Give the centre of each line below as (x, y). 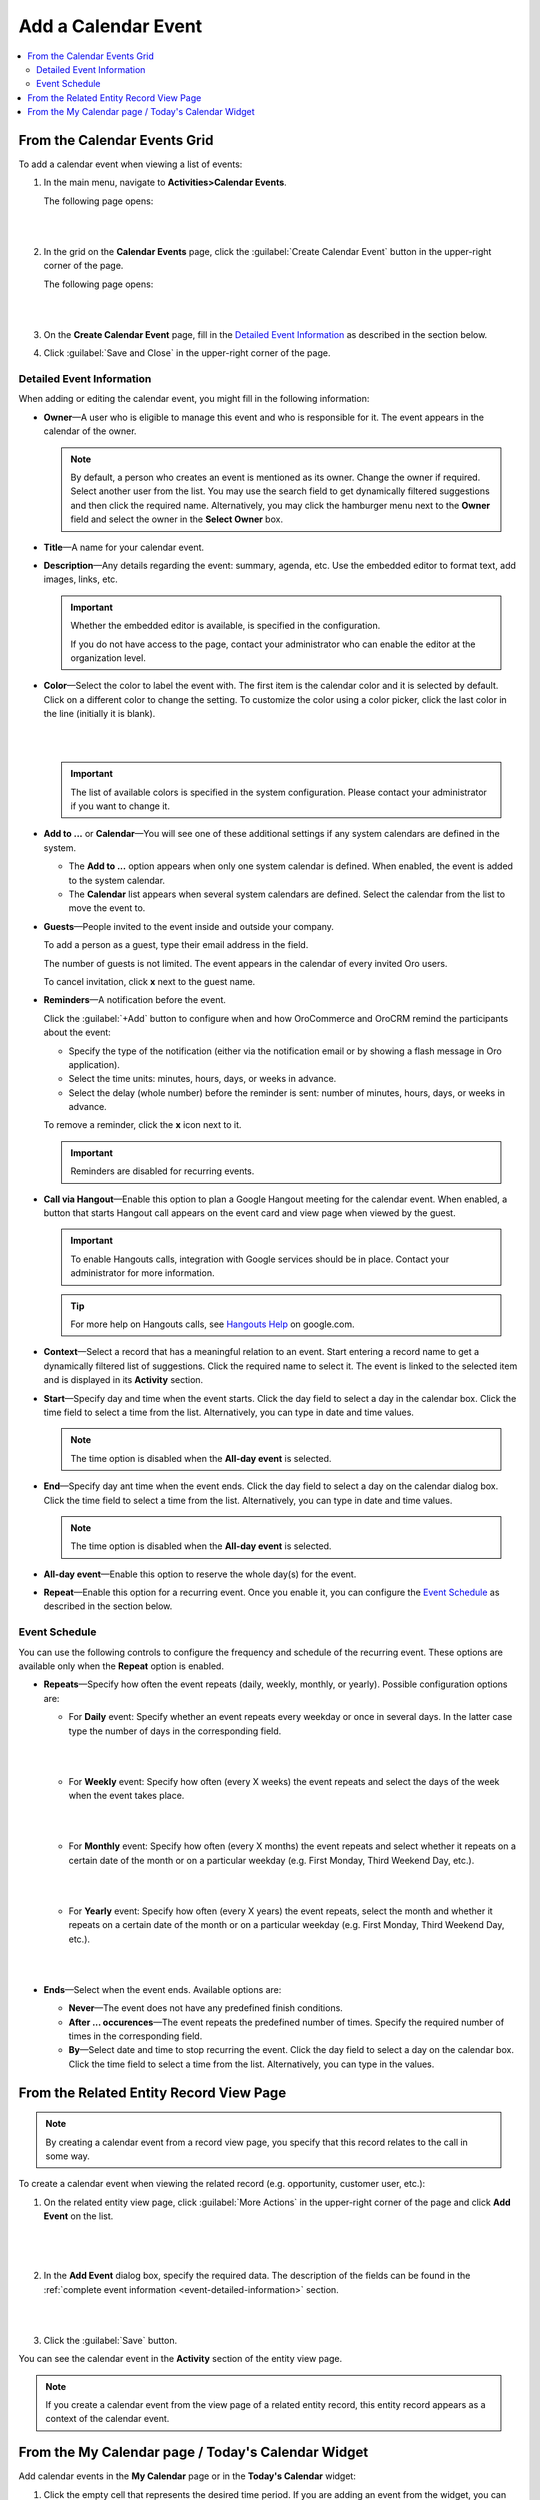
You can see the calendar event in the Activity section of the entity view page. (180, 2359)
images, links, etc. (81, 579)
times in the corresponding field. (135, 2036)
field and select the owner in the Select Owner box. (177, 519)
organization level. (108, 657)
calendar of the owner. (90, 431)
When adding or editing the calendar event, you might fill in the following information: (194, 399)
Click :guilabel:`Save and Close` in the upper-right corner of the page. (187, 353)
